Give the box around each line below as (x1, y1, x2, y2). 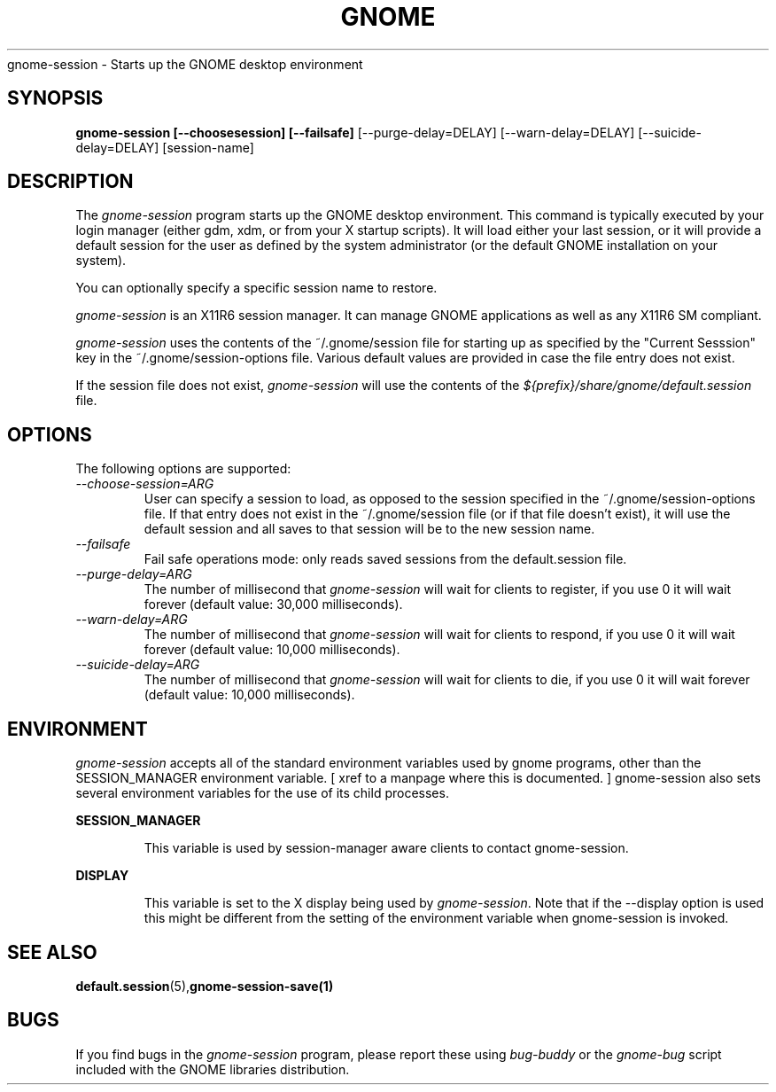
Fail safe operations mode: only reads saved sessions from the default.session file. (144, 551, 627, 567)
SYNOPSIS (7, 87, 104, 110)
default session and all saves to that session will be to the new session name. (144, 521, 595, 537)
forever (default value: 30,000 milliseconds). (144, 597, 403, 612)
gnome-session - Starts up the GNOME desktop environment (7, 56, 363, 72)
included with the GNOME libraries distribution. (75, 1061, 350, 1077)
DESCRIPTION (7, 170, 134, 193)
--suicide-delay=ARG (75, 657, 200, 673)
